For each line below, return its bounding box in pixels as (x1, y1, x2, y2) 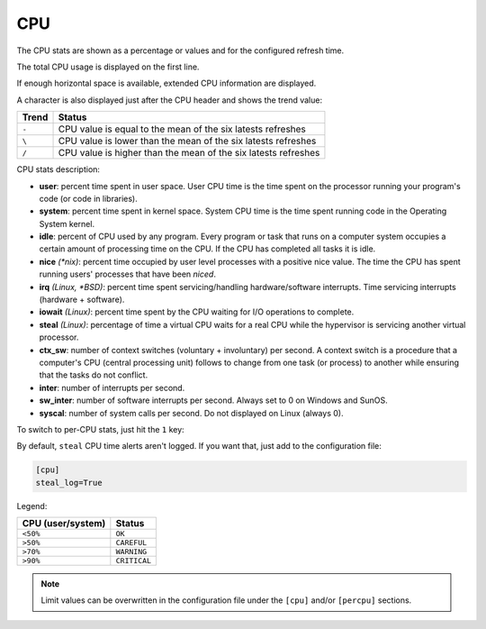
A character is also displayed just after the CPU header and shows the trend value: (16, 95, 323, 105)
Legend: (16, 500, 48, 511)
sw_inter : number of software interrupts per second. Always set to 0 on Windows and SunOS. (39, 395, 388, 406)
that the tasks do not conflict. (39, 369, 148, 380)
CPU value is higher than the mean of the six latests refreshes (58, 147, 320, 160)
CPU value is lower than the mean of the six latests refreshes (58, 135, 317, 148)
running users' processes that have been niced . (39, 269, 216, 279)
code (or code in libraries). (39, 193, 139, 204)
